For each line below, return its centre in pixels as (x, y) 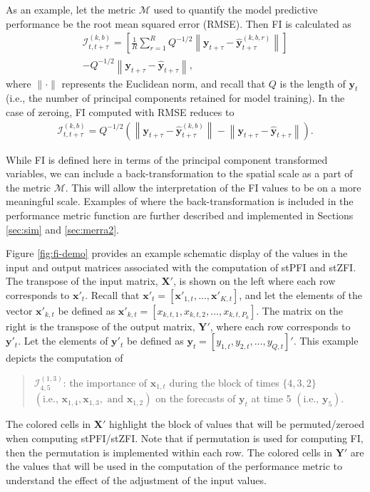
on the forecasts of (196, 398)
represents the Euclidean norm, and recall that (164, 83)
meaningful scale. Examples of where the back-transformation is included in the (180, 201)
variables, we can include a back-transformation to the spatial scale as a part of (179, 173)
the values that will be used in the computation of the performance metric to (174, 466)
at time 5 (271, 398)
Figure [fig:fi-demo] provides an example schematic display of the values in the (177, 253)
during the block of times (224, 382)
